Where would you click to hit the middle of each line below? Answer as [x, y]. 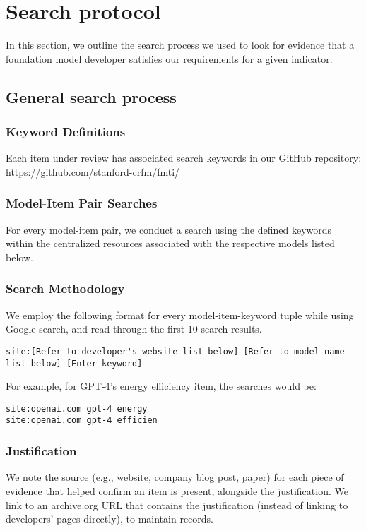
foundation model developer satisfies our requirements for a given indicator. [169, 58]
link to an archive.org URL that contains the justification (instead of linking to [177, 505]
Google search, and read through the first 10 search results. [134, 329]
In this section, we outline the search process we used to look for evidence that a [180, 45]
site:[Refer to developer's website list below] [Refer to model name [175, 351]
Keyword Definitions [66, 132]
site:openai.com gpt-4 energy [77, 408]
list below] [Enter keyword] [74, 363]
